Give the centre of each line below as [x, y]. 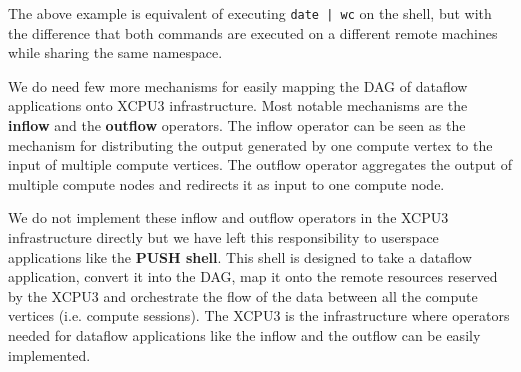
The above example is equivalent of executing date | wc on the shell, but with [250, 13]
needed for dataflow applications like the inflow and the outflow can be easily [244, 334]
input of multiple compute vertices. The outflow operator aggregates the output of [260, 164]
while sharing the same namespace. [115, 52]
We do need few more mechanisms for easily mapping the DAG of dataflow [238, 85]
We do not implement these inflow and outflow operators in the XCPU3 [228, 217]
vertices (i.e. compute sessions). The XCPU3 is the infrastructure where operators [259, 315]
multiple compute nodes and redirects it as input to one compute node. [226, 183]
